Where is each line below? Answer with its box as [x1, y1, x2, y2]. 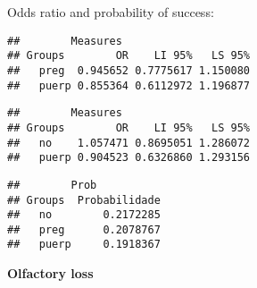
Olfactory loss [7, 264, 94, 283]
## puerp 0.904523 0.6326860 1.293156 [7, 151, 251, 165]
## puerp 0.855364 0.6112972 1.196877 [7, 79, 251, 92]
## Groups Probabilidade [7, 193, 161, 207]
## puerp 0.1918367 [7, 238, 161, 251]
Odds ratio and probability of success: [7, 3, 214, 21]
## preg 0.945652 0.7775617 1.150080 [7, 64, 251, 77]
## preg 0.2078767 [7, 223, 161, 236]
